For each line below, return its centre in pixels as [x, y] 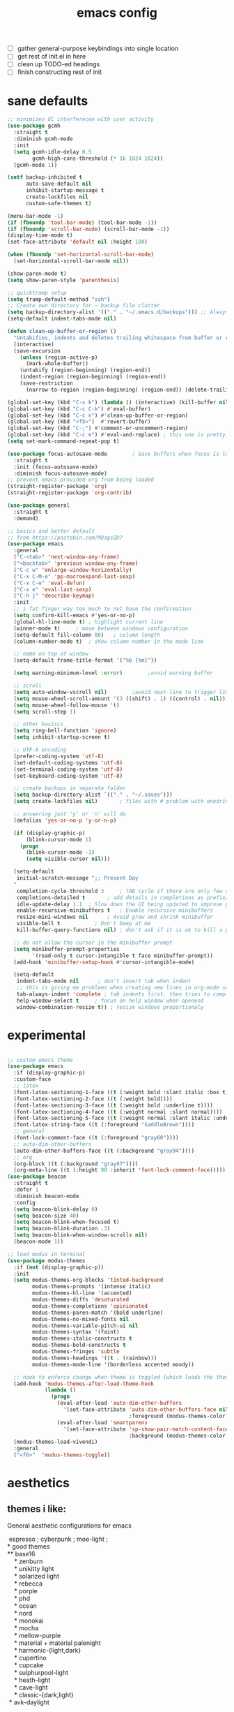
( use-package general [39, 506]
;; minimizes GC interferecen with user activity [81, 119]
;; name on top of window [51, 654]
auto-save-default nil [58, 184]
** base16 [21, 1554]
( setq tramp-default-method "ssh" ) [59, 299]
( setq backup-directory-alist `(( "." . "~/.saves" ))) [93, 795]
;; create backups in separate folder [70, 788]
